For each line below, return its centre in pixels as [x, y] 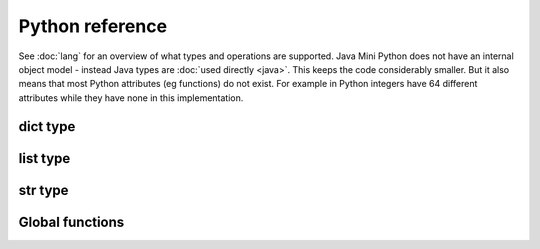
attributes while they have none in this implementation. [131, 97]
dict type [47, 126]
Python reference [93, 26]
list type [44, 158]
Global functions [71, 221]
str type [43, 190]
